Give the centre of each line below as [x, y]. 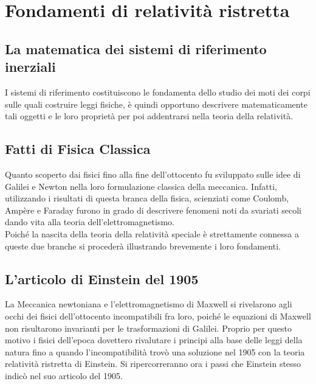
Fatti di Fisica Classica [78, 149]
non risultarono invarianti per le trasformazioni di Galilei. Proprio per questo [148, 328]
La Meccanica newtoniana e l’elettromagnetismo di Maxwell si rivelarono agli [149, 304]
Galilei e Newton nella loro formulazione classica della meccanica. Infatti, [141, 186]
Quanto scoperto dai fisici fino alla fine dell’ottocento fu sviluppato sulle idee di [153, 174]
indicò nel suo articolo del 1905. [64, 375]
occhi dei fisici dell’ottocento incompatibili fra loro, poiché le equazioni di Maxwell [158, 316]
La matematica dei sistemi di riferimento [136, 48]
